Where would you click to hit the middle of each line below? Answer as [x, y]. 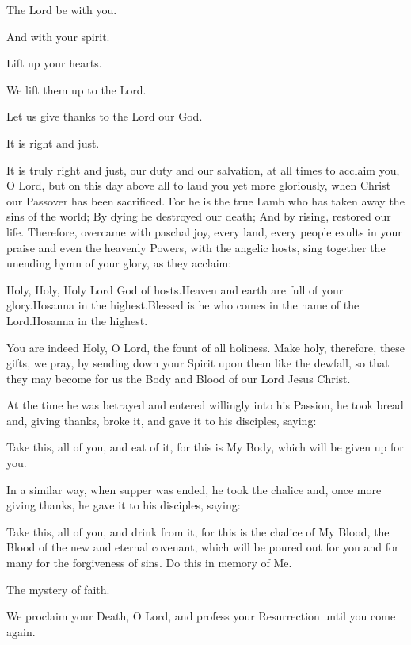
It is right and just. [53, 142]
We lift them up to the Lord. [76, 89]
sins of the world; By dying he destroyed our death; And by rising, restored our [199, 216]
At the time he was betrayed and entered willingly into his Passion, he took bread [205, 405]
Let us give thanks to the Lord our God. [105, 116]
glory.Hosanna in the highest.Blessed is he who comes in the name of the [183, 305]
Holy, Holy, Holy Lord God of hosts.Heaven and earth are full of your [175, 289]
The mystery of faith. [58, 589]
